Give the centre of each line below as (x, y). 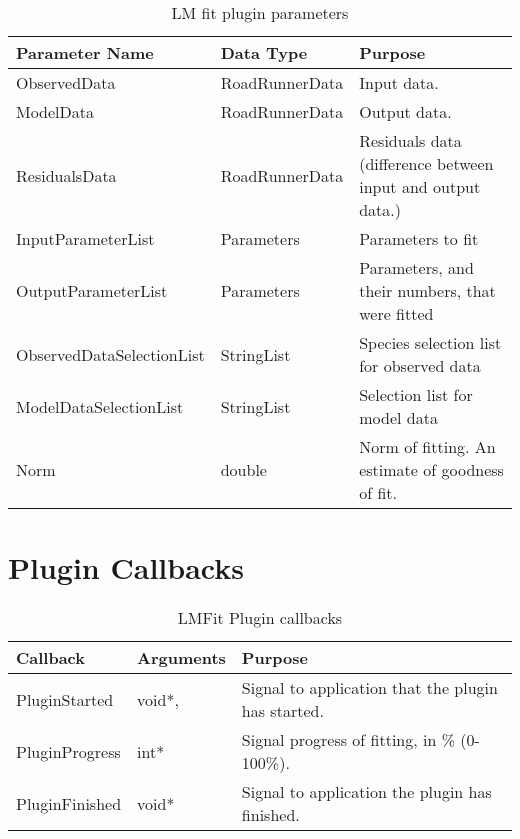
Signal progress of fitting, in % (348, 740)
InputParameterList (85, 238)
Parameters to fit (419, 238)
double (243, 469)
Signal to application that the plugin (369, 688)
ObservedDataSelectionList (110, 354)
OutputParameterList (92, 290)
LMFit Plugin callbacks (260, 618)
